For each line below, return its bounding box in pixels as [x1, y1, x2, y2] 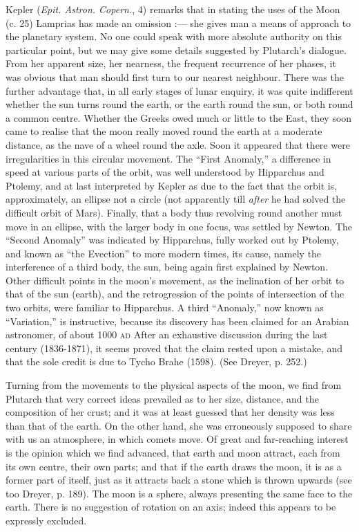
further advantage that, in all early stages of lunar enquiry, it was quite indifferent [6, 83, 353, 98]
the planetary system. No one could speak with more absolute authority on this [6, 29, 342, 44]
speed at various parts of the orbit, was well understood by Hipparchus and [6, 165, 324, 179]
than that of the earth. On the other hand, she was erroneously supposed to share [6, 418, 352, 432]
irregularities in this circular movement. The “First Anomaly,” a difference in [6, 151, 331, 165]
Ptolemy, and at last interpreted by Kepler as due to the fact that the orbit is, [6, 178, 338, 192]
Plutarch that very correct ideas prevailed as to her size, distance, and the [6, 391, 319, 405]
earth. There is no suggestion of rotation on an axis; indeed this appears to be [6, 499, 336, 514]
